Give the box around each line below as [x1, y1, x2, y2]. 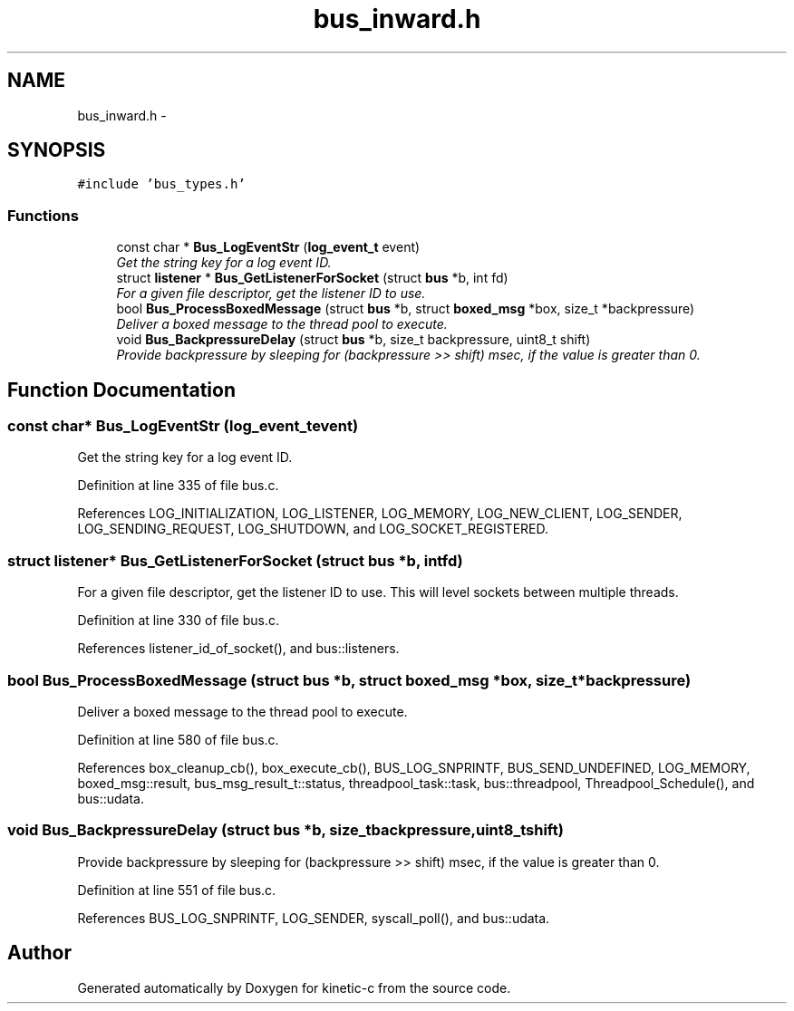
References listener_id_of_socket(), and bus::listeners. [77, 640, 400, 657]
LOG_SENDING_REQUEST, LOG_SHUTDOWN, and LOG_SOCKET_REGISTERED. [77, 521, 549, 537]
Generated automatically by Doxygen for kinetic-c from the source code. [77, 979, 511, 996]
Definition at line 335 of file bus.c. [77, 477, 279, 494]
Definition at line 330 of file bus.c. [77, 612, 279, 629]
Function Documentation [7, 378, 236, 401]
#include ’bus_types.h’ [77, 177, 246, 192]
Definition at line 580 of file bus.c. [77, 731, 279, 747]
